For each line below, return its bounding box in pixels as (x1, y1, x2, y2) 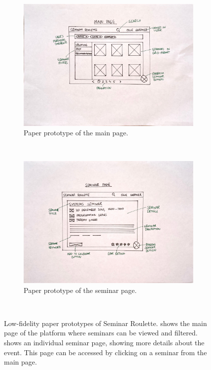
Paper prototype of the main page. (24, 127, 128, 138)
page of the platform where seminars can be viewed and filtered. (4, 328, 198, 338)
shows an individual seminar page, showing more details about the (4, 337, 205, 347)
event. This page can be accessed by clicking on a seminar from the (4, 347, 207, 357)
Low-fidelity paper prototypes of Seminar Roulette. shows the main (4, 318, 207, 328)
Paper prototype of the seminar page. (24, 285, 137, 295)
